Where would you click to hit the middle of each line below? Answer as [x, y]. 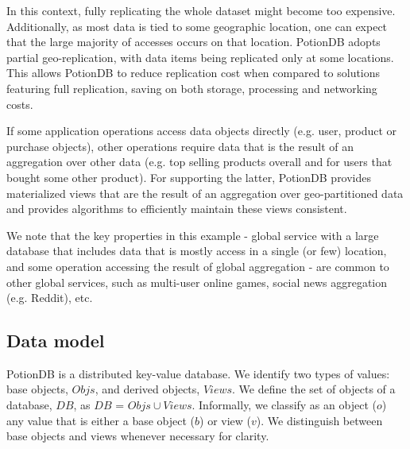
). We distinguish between [319, 420]
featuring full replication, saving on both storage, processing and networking [192, 88]
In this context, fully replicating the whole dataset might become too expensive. [201, 10]
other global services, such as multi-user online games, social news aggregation [197, 282]
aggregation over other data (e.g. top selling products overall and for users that [199, 162]
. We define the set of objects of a [314, 389]
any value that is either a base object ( [101, 420]
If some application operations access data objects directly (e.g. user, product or [202, 131]
